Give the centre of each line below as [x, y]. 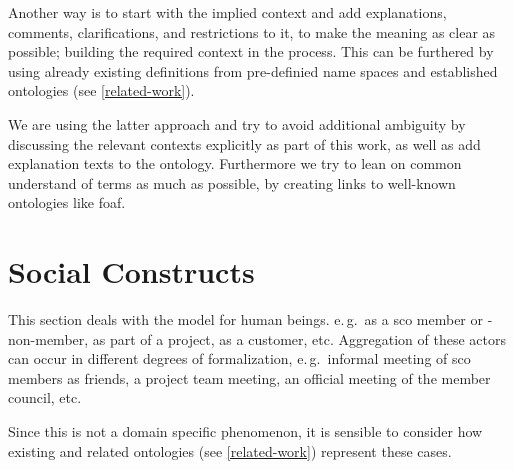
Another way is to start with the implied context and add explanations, [227, 12]
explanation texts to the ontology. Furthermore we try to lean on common [235, 163]
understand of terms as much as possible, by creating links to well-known [232, 182]
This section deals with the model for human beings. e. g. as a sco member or [245, 319]
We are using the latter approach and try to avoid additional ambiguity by [237, 123]
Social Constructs [131, 271]
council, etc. [45, 397]
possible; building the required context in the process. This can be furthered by [251, 51]
